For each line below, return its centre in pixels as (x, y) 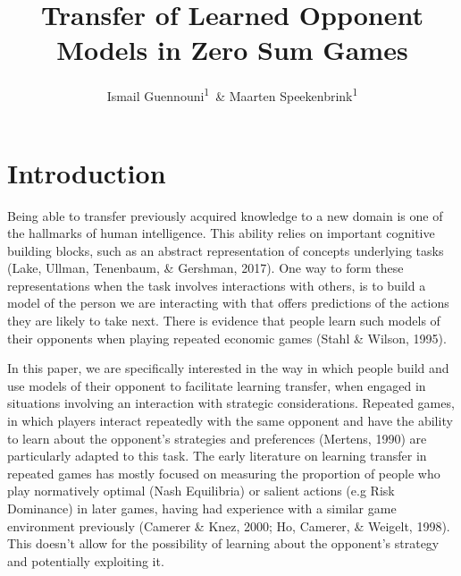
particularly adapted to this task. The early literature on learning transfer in (217, 456)
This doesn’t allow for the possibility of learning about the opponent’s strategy (223, 543)
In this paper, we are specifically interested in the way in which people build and (228, 368)
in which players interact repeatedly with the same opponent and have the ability (230, 421)
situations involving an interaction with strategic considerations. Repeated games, (231, 403)
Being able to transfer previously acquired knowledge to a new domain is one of (225, 215)
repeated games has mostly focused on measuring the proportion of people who (224, 473)
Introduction (87, 172)
